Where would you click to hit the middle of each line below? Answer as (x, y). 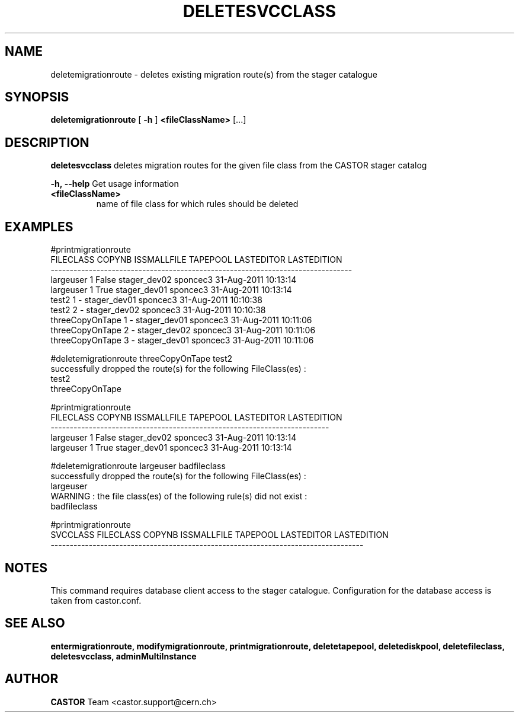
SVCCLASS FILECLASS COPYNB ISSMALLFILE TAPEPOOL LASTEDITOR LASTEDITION (220, 535)
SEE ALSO (35, 623)
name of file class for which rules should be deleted (197, 204)
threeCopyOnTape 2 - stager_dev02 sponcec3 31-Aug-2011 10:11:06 (183, 330)
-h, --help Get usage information (115, 184)
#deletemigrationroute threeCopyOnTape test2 (142, 359)
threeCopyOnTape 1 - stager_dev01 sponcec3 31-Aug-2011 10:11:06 (181, 320)
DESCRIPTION (47, 142)
